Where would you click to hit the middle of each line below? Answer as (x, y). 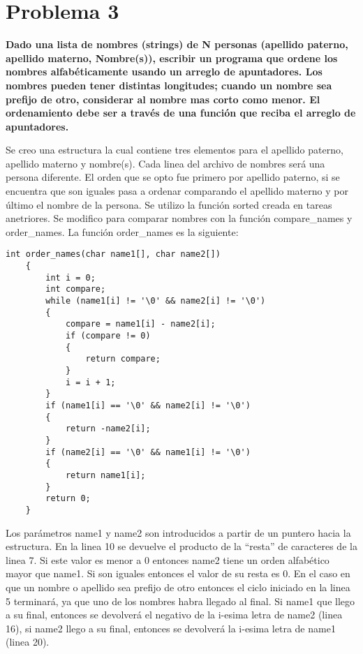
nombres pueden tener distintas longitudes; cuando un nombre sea (169, 85)
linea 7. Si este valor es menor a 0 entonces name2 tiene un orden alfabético (168, 559)
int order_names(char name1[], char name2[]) (113, 254)
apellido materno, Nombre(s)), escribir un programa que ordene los (172, 58)
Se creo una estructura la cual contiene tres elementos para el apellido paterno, (175, 150)
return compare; (123, 359)
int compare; (76, 289)
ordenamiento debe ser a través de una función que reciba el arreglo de (181, 113)
